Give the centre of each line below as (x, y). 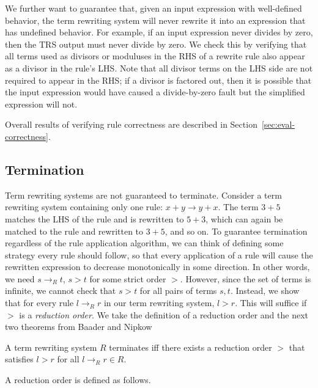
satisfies (19, 359)
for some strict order (128, 278)
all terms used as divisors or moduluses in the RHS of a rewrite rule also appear (155, 56)
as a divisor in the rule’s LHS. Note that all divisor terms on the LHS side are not (159, 68)
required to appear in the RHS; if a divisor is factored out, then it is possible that (158, 80)
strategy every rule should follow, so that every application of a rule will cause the (159, 254)
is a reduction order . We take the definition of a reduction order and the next (164, 314)
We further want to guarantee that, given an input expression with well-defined (153, 8)
